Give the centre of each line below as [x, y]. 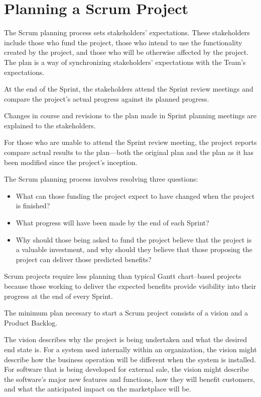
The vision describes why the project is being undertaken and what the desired [125, 339]
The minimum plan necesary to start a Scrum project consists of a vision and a [126, 313]
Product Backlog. [31, 322]
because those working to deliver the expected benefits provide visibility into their [130, 286]
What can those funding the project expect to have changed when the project [135, 195]
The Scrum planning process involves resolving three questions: [101, 179]
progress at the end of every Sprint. [58, 296]
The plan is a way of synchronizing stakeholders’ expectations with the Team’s [125, 62]
